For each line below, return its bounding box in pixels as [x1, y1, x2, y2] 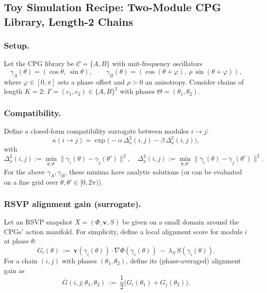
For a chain [4, 255, 38, 265]
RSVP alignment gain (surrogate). [4, 197, 141, 209]
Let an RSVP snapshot [4, 217, 73, 227]
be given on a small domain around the [122, 217, 239, 227]
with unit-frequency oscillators [112, 58, 202, 69]
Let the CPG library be [4, 58, 74, 69]
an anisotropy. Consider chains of [145, 76, 244, 86]
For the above [4, 166, 45, 176]
